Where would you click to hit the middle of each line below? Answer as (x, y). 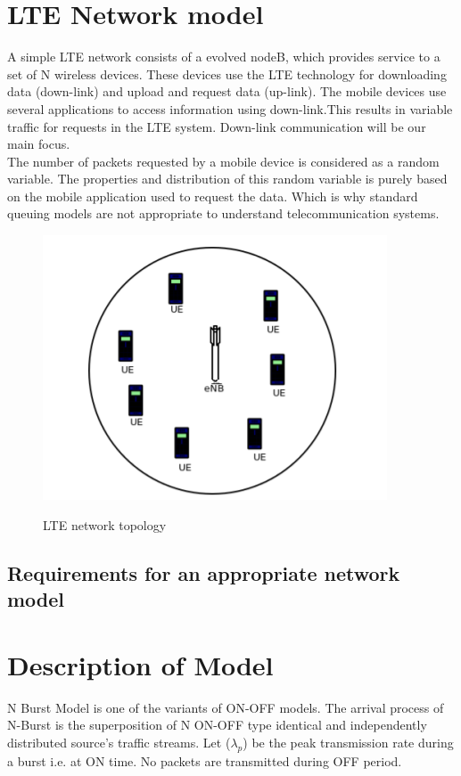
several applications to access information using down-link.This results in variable (230, 108)
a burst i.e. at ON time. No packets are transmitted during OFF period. (205, 760)
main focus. (39, 144)
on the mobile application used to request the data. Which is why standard (213, 196)
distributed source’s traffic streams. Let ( (119, 742)
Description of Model (140, 664)
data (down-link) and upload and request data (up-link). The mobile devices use (227, 91)
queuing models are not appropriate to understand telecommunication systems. (223, 213)
